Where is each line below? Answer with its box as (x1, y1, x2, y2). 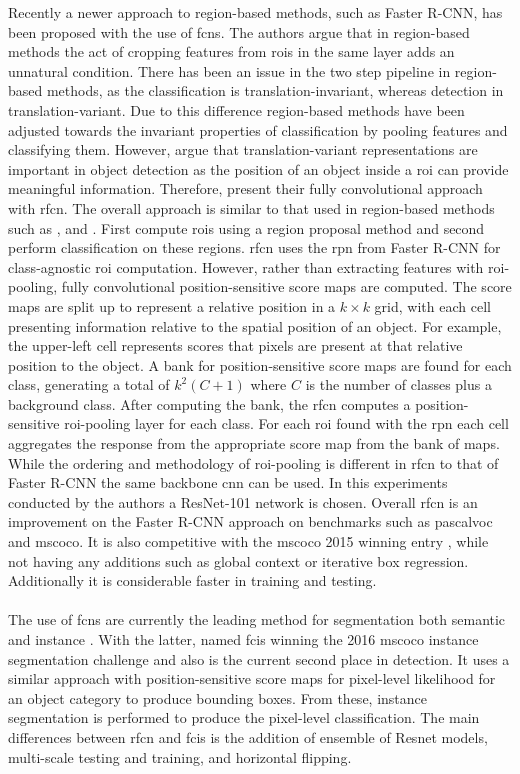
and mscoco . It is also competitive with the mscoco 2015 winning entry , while (8, 531, 489, 552)
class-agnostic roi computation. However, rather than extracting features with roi (8, 256, 505, 277)
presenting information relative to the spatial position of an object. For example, (8, 315, 502, 336)
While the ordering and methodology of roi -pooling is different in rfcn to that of (8, 452, 499, 473)
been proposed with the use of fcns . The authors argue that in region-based (8, 21, 470, 42)
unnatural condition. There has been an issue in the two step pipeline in (8, 60, 451, 81)
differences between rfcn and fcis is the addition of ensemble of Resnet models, (8, 726, 488, 747)
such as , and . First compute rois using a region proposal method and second (8, 217, 485, 238)
